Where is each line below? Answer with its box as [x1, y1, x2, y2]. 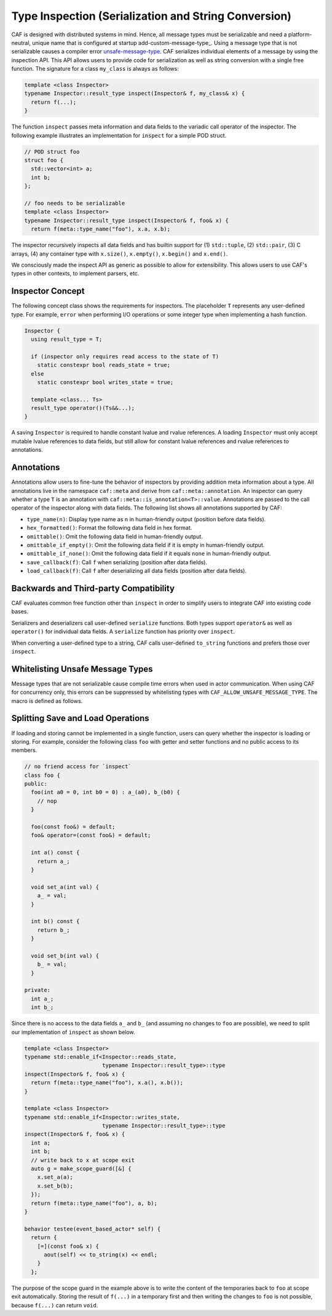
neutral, [11, 39, 31, 46]
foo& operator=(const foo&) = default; [31, 832, 151, 839]
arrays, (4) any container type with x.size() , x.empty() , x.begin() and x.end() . [11, 250, 228, 258]
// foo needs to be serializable [24, 200, 125, 207]
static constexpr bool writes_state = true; [37, 379, 174, 385]
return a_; [37, 857, 70, 865]
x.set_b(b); [37, 1182, 74, 1189]
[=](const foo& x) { [37, 1242, 100, 1250]
